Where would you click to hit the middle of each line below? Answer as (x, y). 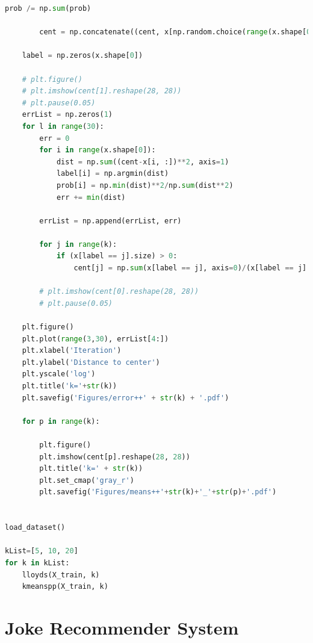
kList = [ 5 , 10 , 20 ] (42, 551)
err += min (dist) (91, 197)
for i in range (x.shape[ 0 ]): (98, 150)
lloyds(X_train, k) (61, 575)
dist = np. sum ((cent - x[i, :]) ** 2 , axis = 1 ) (143, 162)
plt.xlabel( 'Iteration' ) (72, 351)
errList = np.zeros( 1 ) (67, 115)
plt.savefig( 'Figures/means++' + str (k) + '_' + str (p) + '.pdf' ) (158, 492)
